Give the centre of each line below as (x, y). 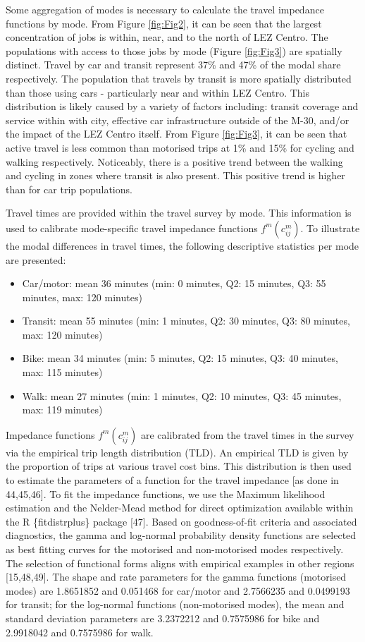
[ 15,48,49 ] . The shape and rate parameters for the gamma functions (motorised (176, 577)
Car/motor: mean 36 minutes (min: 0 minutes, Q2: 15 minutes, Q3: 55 (174, 283)
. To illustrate (330, 228)
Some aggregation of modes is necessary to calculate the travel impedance (165, 9)
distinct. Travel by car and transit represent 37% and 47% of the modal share (173, 65)
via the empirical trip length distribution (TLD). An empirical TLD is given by (177, 452)
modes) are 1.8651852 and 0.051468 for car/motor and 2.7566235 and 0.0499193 (178, 590)
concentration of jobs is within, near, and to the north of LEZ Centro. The (167, 37)
